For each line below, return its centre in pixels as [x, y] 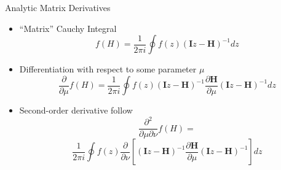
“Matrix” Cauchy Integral [68, 28]
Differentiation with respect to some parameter [108, 69]
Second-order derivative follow [76, 110]
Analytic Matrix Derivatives [58, 7]
